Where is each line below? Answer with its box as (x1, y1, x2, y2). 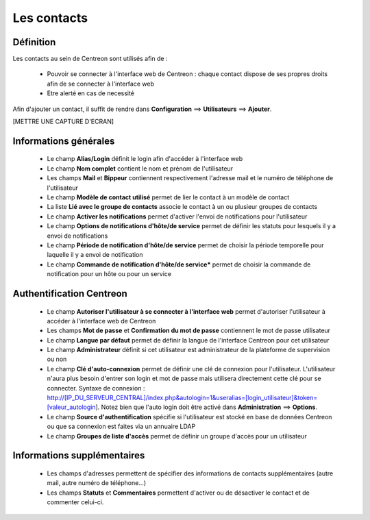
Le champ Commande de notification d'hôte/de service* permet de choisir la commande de (47, 260, 311, 269)
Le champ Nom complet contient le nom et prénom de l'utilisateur (47, 164, 233, 173)
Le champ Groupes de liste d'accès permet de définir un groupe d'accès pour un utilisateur (47, 432, 308, 440)
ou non (47, 355, 67, 363)
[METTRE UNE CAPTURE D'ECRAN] (12, 117, 114, 126)
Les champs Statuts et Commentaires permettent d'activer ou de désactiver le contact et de (47, 488, 310, 497)
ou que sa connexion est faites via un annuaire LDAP (47, 422, 196, 431)
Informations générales (12, 135, 115, 147)
